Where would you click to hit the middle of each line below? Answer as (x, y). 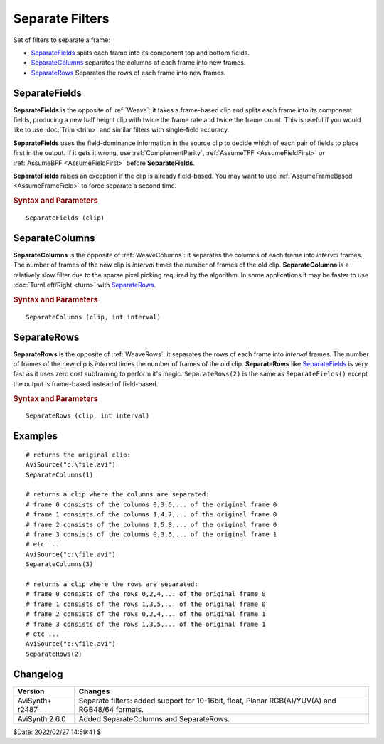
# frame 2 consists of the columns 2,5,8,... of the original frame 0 (151, 524)
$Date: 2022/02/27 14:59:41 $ (57, 732)
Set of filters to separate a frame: (62, 40)
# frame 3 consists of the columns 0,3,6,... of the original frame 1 (151, 535)
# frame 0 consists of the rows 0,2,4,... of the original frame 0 (146, 594)
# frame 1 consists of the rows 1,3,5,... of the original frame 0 (146, 604)
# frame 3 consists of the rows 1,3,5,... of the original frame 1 (146, 624)
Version (31, 691)
